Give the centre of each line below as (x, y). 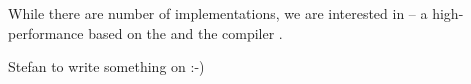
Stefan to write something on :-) (106, 66)
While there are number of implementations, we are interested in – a (218, 13)
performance (46, 32)
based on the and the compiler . (185, 32)
